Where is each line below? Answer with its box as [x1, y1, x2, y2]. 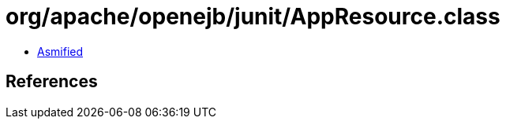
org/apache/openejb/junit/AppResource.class [6, 3, 500, 30]
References [6, 72, 98, 92]
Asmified [37, 44, 84, 58]
